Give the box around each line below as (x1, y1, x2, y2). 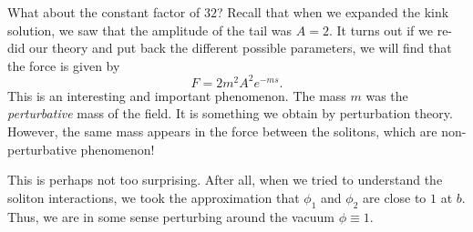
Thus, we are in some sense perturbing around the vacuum (7, 207, 335, 226)
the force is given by (7, 55, 120, 75)
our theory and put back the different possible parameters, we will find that (29, 38, 452, 57)
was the (365, 86, 408, 105)
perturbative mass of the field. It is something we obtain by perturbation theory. (7, 104, 453, 123)
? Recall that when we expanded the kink (216, 3, 449, 21)
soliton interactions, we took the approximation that (7, 187, 300, 207)
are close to (363, 187, 427, 207)
